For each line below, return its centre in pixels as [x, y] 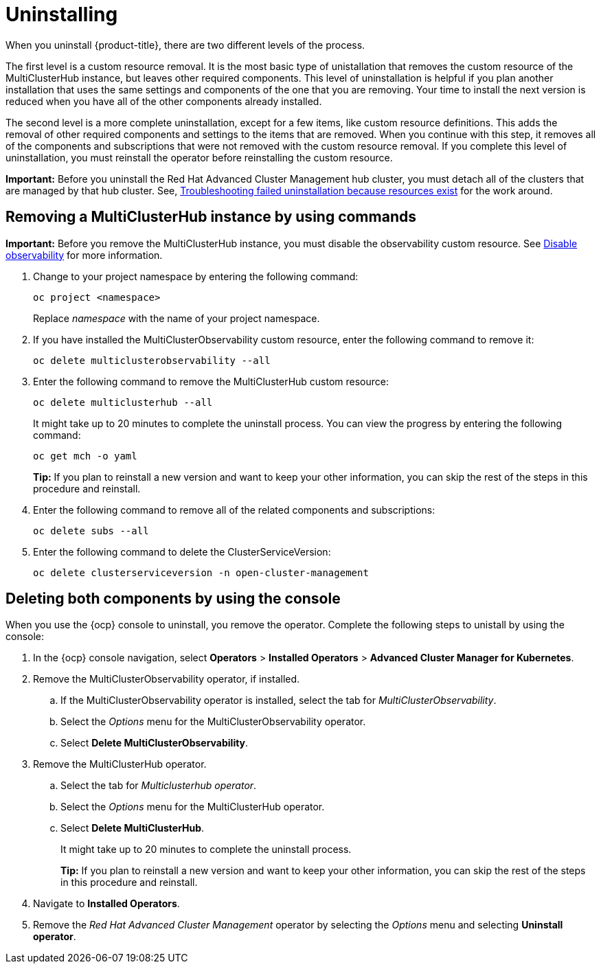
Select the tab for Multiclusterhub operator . [159, 786]
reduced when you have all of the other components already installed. [164, 101]
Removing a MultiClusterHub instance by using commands [211, 217]
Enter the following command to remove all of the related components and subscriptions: [234, 510]
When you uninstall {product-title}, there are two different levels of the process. [185, 45]
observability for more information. [84, 255]
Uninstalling [62, 14]
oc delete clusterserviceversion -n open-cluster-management [201, 572]
